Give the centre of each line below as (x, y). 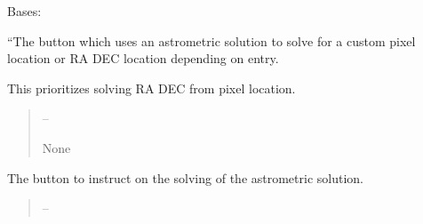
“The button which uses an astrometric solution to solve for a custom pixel (211, 40)
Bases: (24, 11)
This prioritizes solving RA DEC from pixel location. (152, 88)
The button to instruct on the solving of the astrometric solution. (186, 177)
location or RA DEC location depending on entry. (143, 58)
